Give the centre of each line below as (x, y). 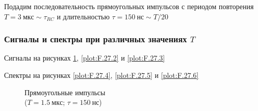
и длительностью (83, 16)
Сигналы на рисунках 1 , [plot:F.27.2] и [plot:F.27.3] (85, 58)
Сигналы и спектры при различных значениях (96, 39)
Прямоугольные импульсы (65, 92)
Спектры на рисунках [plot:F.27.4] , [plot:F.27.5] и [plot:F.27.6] (101, 75)
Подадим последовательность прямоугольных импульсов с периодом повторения (129, 6)
